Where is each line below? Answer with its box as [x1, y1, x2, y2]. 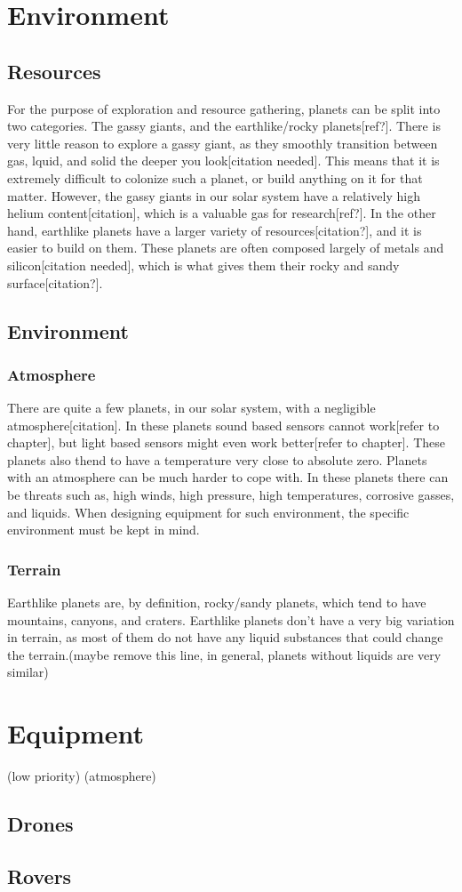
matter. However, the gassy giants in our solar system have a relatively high [7, 186, 420, 205]
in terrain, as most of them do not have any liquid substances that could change [7, 628, 443, 647]
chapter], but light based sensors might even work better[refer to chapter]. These [7, 433, 445, 452]
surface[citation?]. [7, 273, 103, 292]
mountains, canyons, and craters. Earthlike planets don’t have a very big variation [7, 610, 455, 629]
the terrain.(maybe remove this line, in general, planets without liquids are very [7, 645, 442, 663]
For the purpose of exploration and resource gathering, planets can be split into [7, 99, 441, 117]
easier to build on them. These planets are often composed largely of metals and [7, 238, 444, 257]
